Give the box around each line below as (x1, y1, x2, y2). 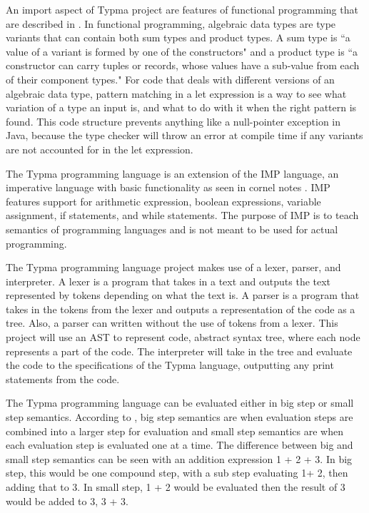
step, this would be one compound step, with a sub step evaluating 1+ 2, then (6, 465, 348, 480)
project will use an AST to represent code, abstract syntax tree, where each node (6, 330, 360, 345)
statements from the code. (6, 371, 120, 386)
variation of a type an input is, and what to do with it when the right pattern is (6, 100, 357, 115)
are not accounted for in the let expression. (6, 141, 193, 156)
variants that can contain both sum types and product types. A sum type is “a (6, 30, 350, 45)
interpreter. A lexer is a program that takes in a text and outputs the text (6, 273, 331, 288)
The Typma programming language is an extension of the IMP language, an (6, 166, 339, 181)
